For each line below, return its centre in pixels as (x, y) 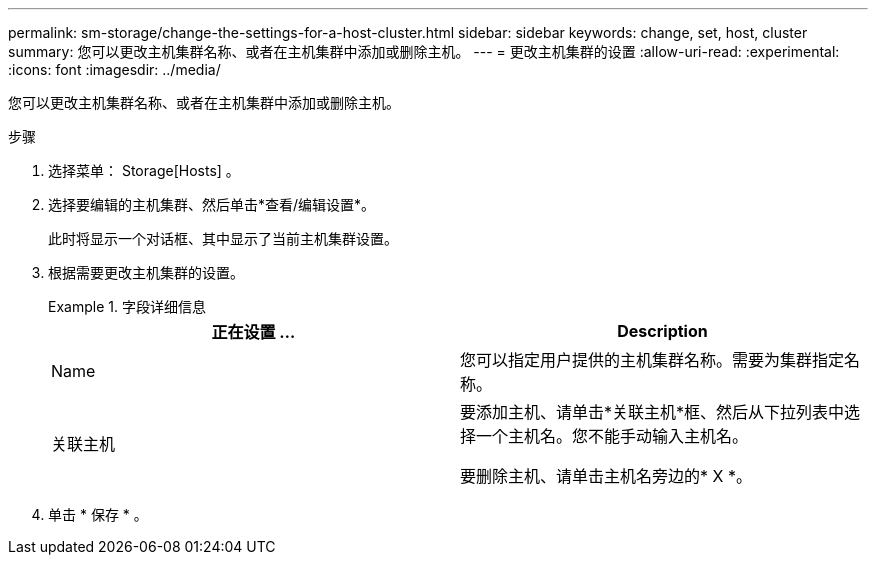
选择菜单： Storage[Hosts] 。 (144, 170)
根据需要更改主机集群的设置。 (146, 272)
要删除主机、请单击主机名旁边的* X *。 (606, 476)
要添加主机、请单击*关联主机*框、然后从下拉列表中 (652, 412)
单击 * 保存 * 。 (98, 514)
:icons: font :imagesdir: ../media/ (114, 69)
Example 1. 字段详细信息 (127, 306)
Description (662, 331)
